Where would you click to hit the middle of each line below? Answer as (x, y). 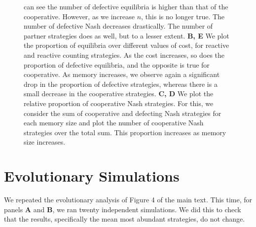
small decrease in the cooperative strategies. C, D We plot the (119, 94)
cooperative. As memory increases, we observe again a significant (122, 74)
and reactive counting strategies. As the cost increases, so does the (124, 55)
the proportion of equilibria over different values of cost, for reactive (127, 45)
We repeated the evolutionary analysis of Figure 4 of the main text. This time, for (128, 200)
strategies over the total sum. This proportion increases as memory (125, 132)
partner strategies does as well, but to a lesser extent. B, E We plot (127, 35)
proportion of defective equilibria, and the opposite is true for (117, 64)
